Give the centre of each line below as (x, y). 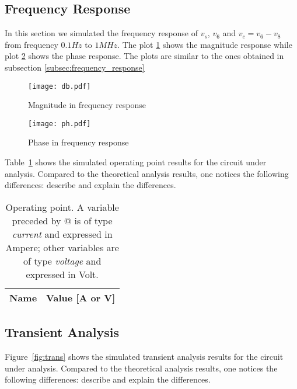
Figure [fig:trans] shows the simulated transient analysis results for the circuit (144, 357)
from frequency (32, 44)
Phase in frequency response (78, 142)
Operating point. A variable (62, 207)
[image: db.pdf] (60, 86)
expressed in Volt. (62, 274)
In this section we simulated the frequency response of (101, 33)
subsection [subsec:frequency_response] (75, 67)
